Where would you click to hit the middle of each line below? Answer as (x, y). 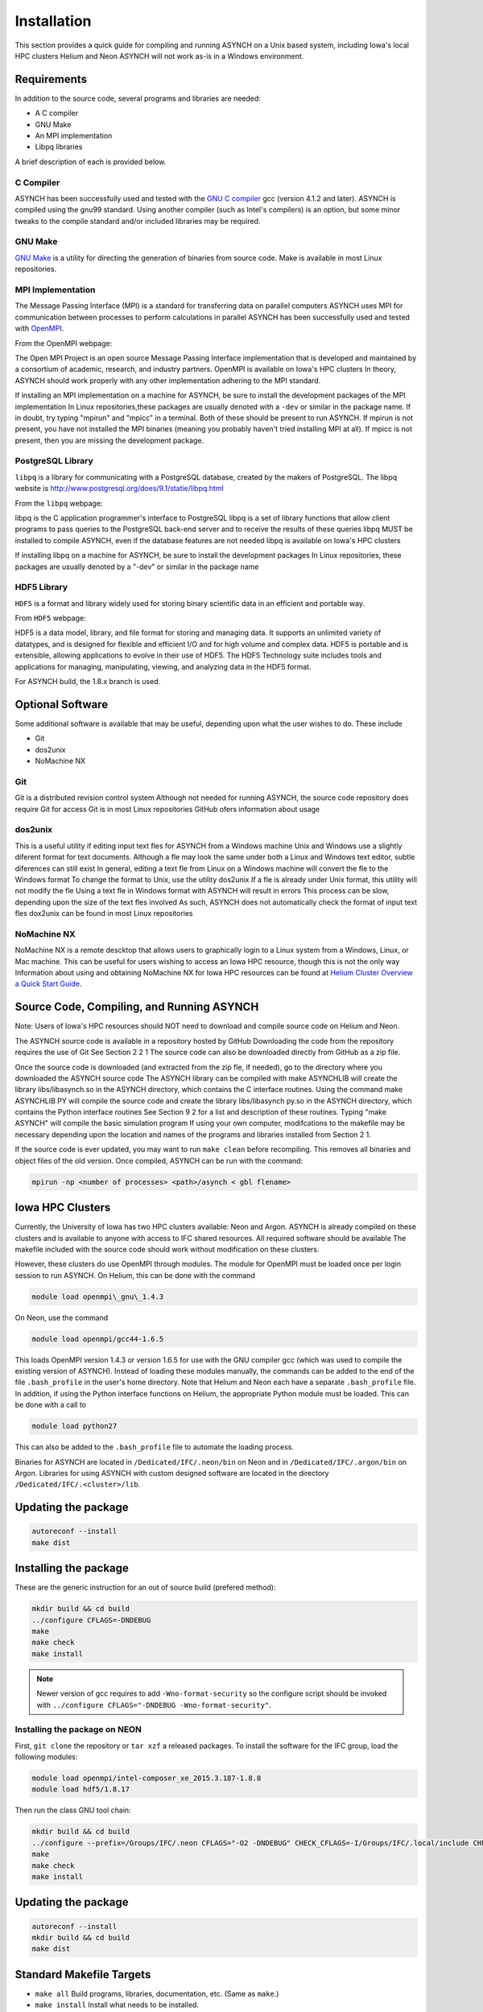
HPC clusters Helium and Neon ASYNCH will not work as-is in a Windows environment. (159, 56)
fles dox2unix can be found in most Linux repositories (104, 913)
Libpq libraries (59, 147)
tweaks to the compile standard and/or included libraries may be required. (138, 221)
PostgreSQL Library (54, 461)
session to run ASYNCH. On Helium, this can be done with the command (135, 1275)
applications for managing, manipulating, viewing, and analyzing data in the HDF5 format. (163, 666)
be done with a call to (51, 1405)
